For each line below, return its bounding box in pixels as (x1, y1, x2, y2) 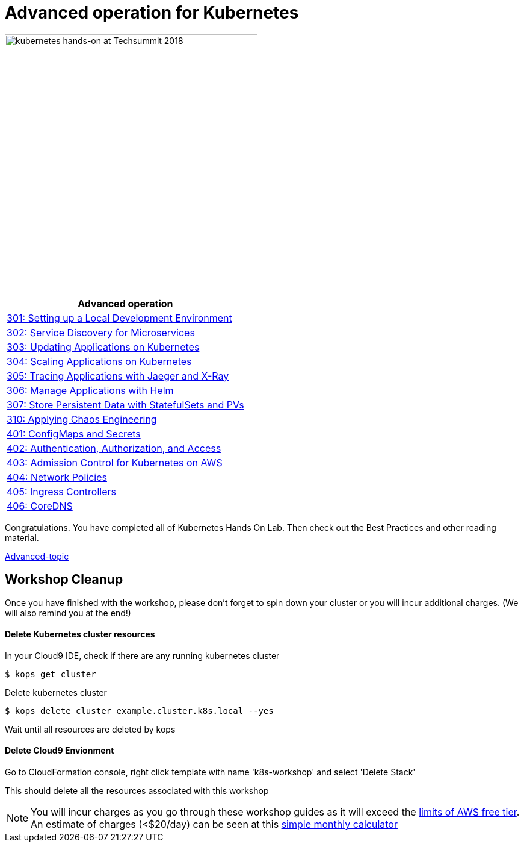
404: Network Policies (7, 470, 107, 483)
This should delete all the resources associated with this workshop (5, 786, 269, 796)
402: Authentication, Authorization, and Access (7, 442, 221, 454)
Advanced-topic (5, 551, 69, 561)
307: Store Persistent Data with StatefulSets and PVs (7, 398, 244, 411)
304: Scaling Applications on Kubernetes (7, 355, 192, 367)
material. (5, 532, 39, 543)
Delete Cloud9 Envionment (5, 745, 114, 756)
